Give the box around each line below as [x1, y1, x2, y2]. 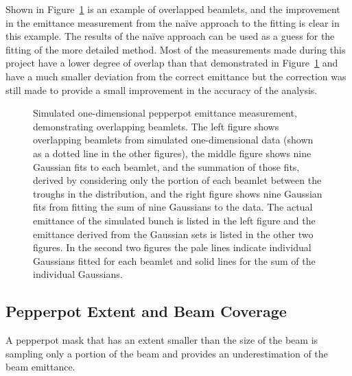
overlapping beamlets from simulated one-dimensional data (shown [33, 132, 314, 147]
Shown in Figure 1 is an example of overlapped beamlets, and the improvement [5, 2, 340, 16]
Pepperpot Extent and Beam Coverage [5, 301, 287, 322]
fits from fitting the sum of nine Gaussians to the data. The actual [33, 200, 313, 214]
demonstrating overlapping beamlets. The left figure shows [33, 119, 279, 133]
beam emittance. [5, 360, 75, 374]
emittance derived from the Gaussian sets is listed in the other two [33, 226, 314, 241]
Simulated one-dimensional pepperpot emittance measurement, [33, 106, 297, 120]
